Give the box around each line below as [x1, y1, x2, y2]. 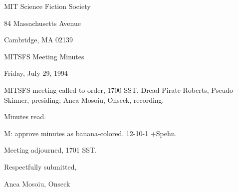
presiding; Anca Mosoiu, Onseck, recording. [31, 94, 164, 105]
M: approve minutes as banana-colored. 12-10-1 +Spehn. [4, 128, 177, 138]
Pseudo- [211, 84, 236, 95]
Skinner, [4, 94, 29, 105]
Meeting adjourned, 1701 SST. [4, 145, 97, 155]
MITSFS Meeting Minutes [4, 51, 84, 61]
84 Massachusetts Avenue [4, 17, 81, 28]
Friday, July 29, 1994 [4, 68, 68, 78]
